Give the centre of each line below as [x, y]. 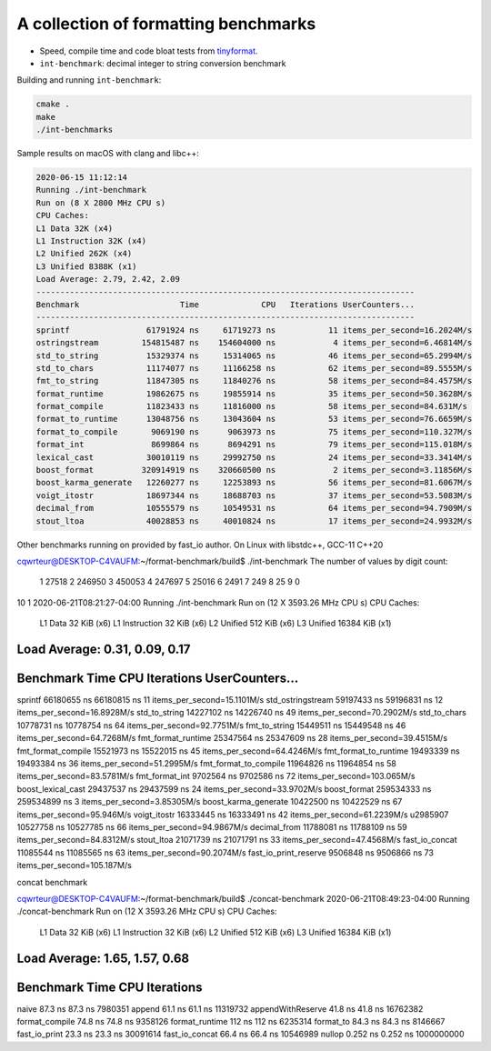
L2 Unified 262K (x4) [84, 254]
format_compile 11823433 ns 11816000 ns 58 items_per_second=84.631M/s [252, 406]
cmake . [53, 104]
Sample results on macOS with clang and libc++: [108, 154]
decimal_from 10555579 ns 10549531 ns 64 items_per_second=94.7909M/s [254, 508]
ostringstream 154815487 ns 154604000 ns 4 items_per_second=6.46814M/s [254, 343]
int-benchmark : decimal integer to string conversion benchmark [163, 63]
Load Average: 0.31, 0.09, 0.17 [104, 649]
